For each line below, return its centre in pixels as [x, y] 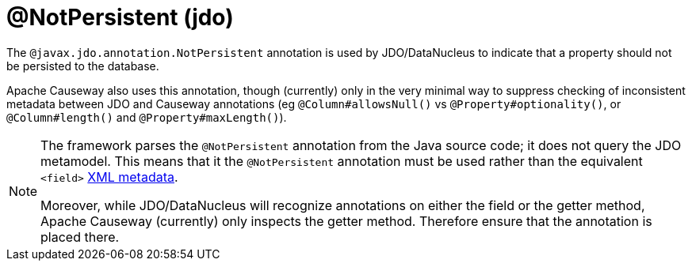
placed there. [80, 237]
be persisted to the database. [83, 66]
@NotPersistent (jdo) [120, 17]
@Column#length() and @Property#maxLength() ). [147, 117]
